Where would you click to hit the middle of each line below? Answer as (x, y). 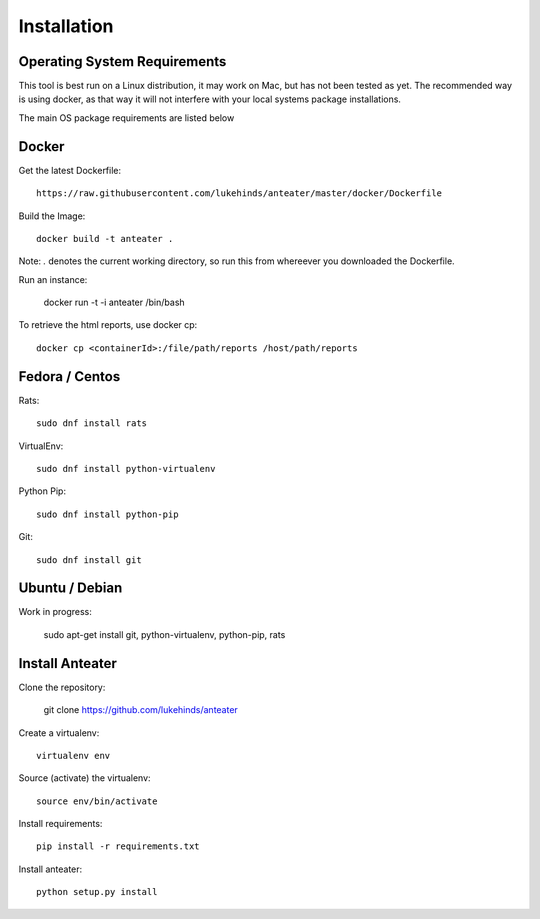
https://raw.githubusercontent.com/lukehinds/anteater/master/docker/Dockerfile (239, 193)
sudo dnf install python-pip (107, 514)
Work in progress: (55, 612)
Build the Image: (52, 216)
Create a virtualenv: (59, 732)
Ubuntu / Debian (70, 588)
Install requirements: (60, 824)
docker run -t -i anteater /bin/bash (114, 302)
